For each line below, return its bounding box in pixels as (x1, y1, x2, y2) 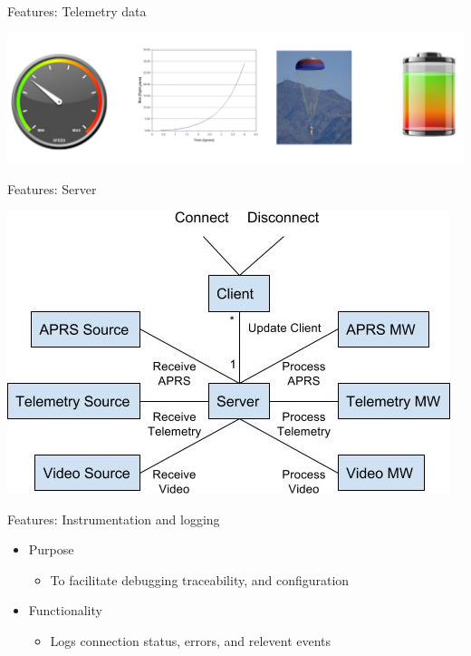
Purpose (28, 540, 74, 559)
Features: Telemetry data (7, 2, 147, 20)
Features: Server (7, 180, 97, 199)
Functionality (28, 601, 102, 620)
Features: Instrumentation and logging (7, 509, 220, 528)
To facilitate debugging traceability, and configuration (50, 570, 350, 589)
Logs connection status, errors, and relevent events (50, 631, 332, 650)
